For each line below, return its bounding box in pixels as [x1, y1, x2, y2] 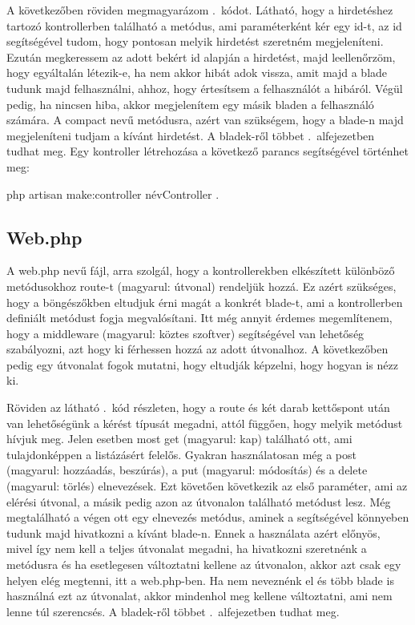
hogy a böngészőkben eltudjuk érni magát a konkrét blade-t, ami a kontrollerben [6, 293, 403, 310]
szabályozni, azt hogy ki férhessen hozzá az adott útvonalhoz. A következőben [6, 341, 389, 357]
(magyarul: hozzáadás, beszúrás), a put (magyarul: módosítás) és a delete [6, 462, 368, 478]
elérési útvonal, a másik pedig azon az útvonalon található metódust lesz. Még [6, 493, 391, 510]
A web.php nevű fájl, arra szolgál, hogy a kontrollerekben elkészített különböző [6, 262, 395, 279]
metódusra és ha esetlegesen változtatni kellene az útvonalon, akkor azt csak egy [6, 556, 401, 573]
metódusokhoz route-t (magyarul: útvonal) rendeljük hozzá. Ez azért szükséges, [6, 277, 397, 294]
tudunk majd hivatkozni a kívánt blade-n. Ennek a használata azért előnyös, [6, 524, 381, 541]
